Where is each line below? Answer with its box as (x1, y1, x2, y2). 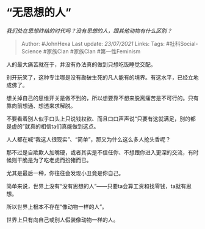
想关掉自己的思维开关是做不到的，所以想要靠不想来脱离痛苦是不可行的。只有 (6, 94, 199, 102)
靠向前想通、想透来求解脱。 (6, 102, 76, 109)
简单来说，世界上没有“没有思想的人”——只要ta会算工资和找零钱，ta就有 (6, 182, 187, 190)
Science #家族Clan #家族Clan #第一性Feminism (21, 47, 141, 55)
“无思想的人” (6, 6, 72, 20)
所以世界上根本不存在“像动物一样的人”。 (6, 203, 108, 210)
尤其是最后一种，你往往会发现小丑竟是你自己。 (6, 169, 124, 176)
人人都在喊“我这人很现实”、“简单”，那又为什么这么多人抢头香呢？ (6, 135, 171, 143)
